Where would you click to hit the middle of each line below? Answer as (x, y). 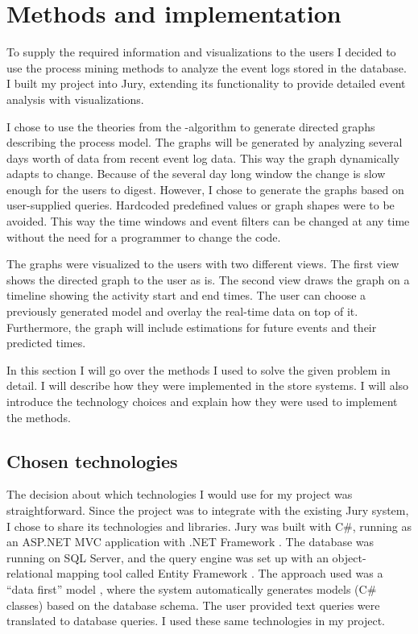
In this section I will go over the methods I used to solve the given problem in (199, 369)
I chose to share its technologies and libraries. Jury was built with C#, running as (209, 526)
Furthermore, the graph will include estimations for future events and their (192, 327)
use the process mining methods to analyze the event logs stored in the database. (207, 67)
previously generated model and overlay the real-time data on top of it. (182, 311)
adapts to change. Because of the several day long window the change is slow (196, 174)
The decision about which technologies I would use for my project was (180, 494)
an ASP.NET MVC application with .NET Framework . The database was (190, 542)
